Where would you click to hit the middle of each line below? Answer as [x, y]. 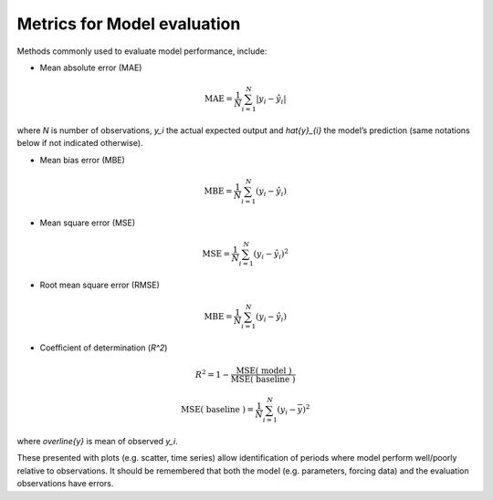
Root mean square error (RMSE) [100, 285]
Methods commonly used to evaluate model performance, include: [142, 51]
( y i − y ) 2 [294, 410]
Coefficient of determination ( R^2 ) [104, 348]
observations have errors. [65, 484]
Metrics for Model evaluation [129, 24]
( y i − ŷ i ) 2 [271, 254]
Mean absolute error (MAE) [91, 68]
